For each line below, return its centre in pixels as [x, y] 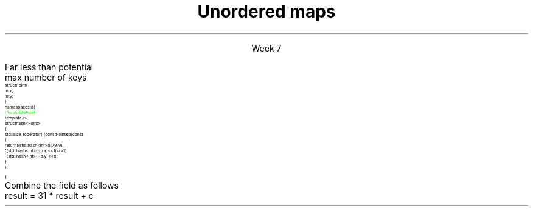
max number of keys [46, 77]
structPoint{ [16, 85]
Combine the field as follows [62, 185]
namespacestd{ [20, 107]
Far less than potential [49, 67]
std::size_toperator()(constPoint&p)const [44, 134]
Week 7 [266, 48]
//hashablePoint [20, 112]
